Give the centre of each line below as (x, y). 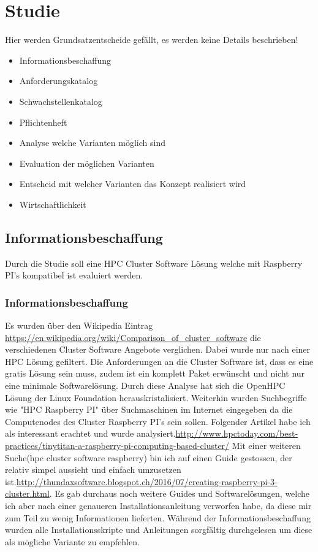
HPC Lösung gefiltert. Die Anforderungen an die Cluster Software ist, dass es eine (159, 361)
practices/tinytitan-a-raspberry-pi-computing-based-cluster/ (117, 446)
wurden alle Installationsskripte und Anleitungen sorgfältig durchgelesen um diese (159, 530)
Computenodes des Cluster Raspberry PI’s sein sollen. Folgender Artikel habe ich (158, 421)
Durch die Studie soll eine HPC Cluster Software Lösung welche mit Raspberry (154, 263)
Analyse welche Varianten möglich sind (92, 143)
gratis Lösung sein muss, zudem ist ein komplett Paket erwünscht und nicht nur (155, 373)
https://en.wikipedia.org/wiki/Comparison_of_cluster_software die (133, 337)
